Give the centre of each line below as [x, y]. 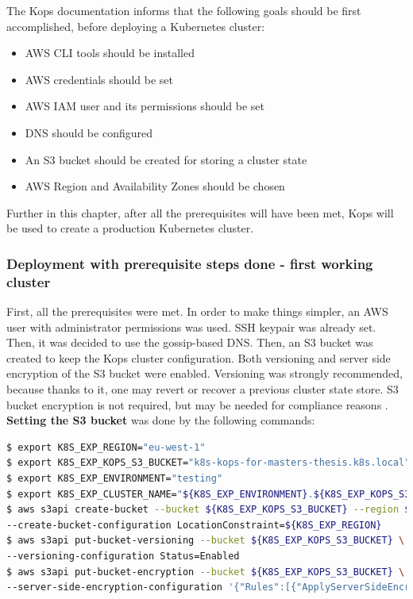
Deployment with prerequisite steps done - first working [190, 263]
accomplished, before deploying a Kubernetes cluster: [136, 26]
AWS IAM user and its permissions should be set [145, 106]
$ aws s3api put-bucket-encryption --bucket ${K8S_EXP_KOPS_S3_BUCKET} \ [206, 572]
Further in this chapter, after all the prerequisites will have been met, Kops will [200, 212]
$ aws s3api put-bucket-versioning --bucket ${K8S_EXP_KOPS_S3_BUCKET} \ [206, 541]
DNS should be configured [89, 132]
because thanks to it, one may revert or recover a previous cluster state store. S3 [203, 389]
